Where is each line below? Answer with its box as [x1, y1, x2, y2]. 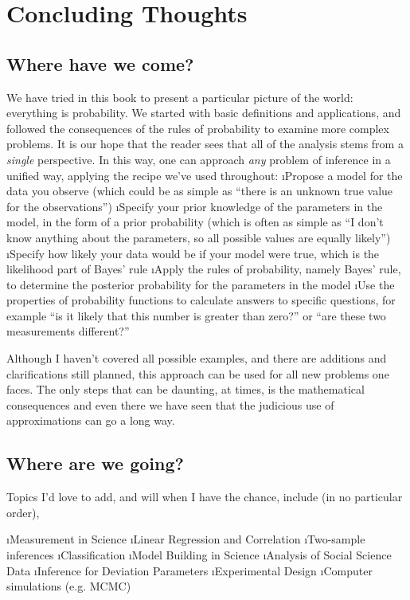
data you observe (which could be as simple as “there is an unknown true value [6, 182, 393, 199]
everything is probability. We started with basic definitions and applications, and [6, 104, 401, 121]
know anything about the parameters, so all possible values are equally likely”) [6, 229, 391, 245]
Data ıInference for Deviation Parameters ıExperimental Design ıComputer [6, 562, 373, 578]
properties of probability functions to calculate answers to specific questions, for [6, 292, 396, 308]
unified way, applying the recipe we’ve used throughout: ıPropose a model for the [6, 167, 403, 183]
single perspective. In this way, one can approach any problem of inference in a [6, 151, 391, 167]
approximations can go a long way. [6, 412, 175, 429]
